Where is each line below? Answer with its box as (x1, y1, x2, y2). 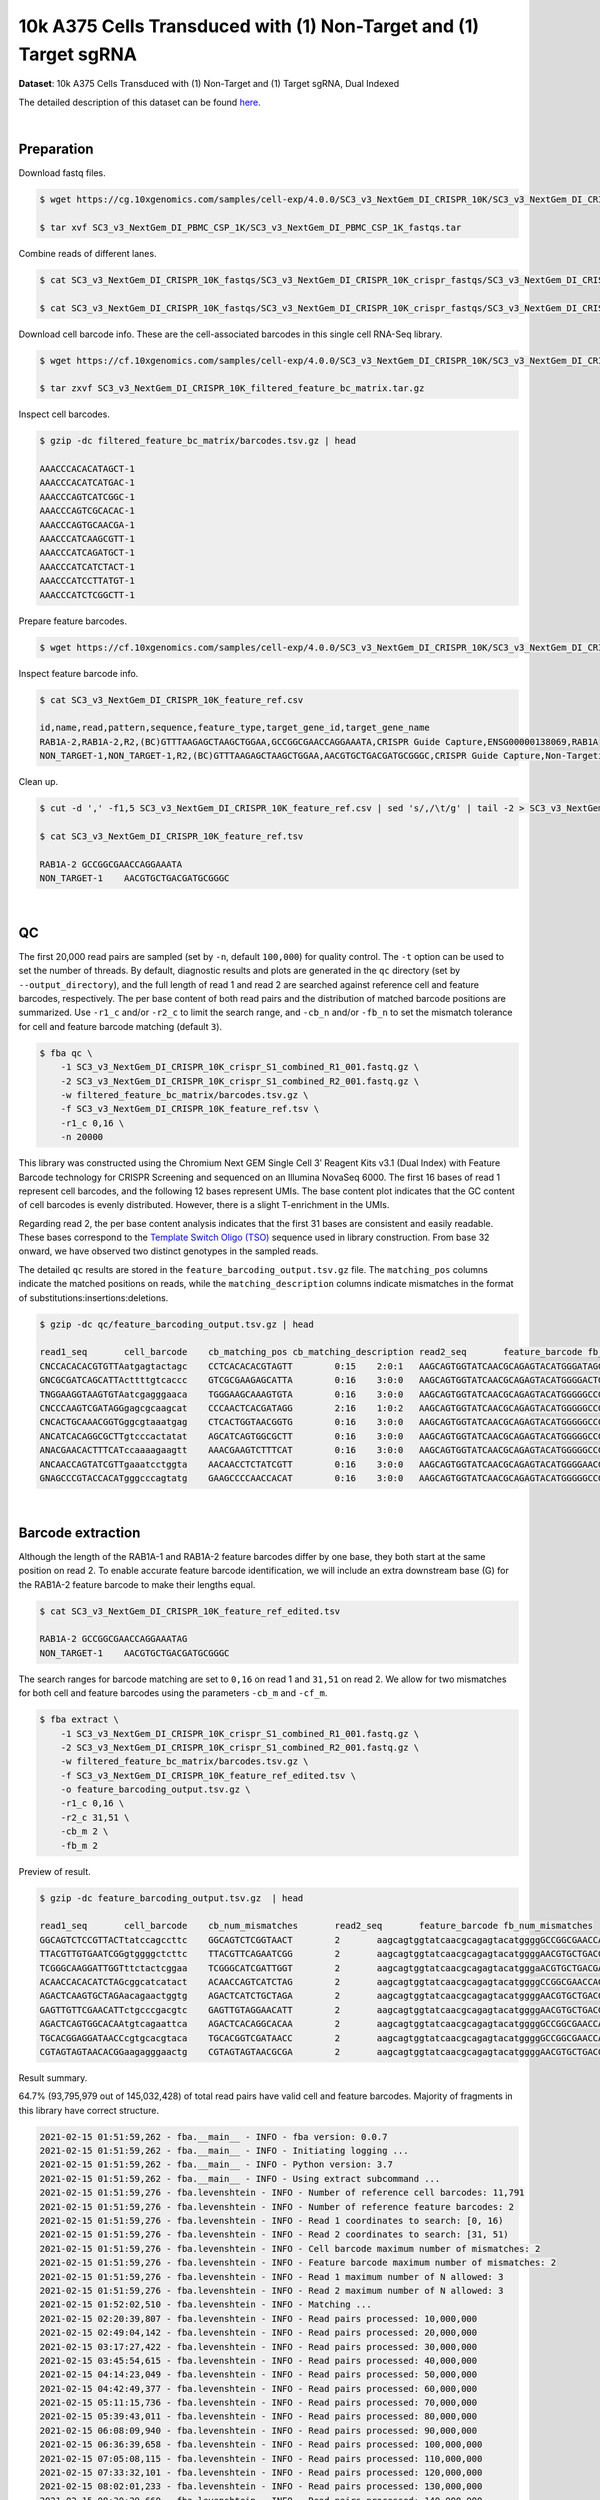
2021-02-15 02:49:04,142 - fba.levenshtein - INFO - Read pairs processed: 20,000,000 (39, 2327, 478, 2339)
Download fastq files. (18, 167, 106, 179)
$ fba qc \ (39, 1047, 93, 1059)
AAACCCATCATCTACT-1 (39, 561, 135, 572)
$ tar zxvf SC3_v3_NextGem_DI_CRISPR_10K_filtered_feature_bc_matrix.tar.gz (39, 383, 425, 394)
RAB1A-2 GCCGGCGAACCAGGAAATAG (39, 1633, 188, 1645)
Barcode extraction (18, 1524, 141, 1541)
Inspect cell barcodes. (18, 408, 110, 420)
